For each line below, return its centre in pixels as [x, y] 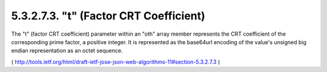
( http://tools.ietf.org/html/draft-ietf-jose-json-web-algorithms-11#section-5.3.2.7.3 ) [116, 62]
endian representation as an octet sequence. [67, 51]
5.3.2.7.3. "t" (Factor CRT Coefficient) [108, 16]
